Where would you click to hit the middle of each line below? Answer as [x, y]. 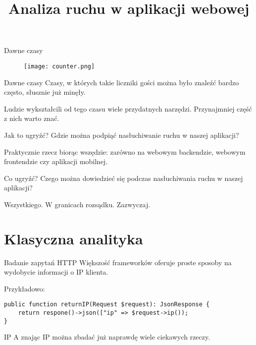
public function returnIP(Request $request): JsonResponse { [107, 305]
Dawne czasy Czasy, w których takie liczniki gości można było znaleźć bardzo [122, 82]
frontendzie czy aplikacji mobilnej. [56, 161]
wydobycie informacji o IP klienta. [56, 272]
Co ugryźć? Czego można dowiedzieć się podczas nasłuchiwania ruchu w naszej [124, 178]
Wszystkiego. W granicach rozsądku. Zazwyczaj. [77, 204]
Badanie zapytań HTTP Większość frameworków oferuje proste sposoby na [118, 262]
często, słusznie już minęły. [45, 92]
